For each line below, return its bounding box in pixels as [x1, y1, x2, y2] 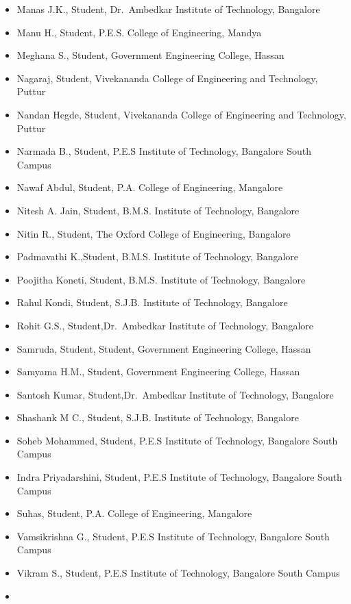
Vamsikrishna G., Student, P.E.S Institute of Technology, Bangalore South [16, 529, 330, 543]
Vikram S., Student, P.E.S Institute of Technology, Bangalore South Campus [16, 566, 340, 580]
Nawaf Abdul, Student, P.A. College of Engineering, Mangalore [16, 180, 283, 194]
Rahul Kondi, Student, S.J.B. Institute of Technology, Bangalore [16, 295, 288, 310]
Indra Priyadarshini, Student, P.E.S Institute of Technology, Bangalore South [16, 470, 342, 484]
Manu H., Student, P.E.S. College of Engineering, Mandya [16, 25, 262, 39]
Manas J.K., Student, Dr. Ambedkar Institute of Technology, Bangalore [16, 2, 320, 16]
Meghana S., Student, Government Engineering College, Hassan [16, 48, 285, 62]
